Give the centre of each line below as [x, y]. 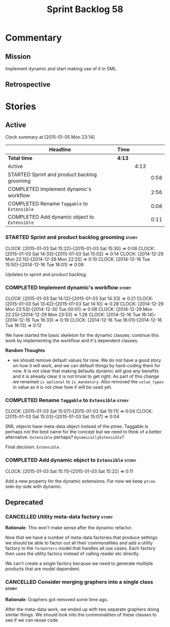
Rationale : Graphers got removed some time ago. [57, 599]
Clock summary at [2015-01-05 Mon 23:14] [50, 137]
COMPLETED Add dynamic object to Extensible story [71, 460]
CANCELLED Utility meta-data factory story [59, 517]
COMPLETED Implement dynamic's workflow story [68, 287]
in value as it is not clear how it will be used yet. [62, 387]
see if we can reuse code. [32, 620]
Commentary [34, 38]
